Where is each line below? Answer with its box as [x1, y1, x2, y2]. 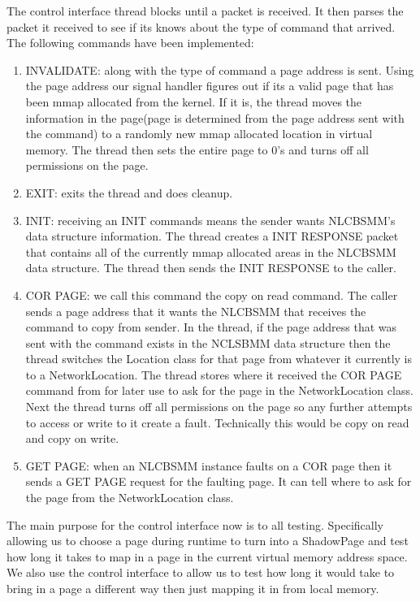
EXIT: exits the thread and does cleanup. [25, 184, 233, 201]
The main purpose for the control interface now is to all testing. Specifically [6, 516, 383, 533]
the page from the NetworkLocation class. [25, 489, 234, 506]
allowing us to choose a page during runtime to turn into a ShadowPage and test [6, 532, 409, 549]
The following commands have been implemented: [6, 34, 254, 51]
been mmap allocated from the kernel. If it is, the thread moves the [25, 93, 362, 110]
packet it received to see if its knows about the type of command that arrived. [6, 18, 396, 35]
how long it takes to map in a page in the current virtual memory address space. [6, 548, 408, 565]
